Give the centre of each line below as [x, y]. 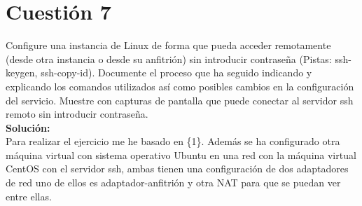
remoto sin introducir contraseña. [77, 114]
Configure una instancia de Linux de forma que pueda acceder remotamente [168, 45]
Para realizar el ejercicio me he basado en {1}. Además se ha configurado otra [173, 141]
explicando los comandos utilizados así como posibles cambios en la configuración [180, 86]
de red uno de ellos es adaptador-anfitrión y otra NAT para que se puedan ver [173, 183]
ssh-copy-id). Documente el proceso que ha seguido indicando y [176, 73]
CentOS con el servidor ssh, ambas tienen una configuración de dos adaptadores [177, 169]
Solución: [28, 127]
